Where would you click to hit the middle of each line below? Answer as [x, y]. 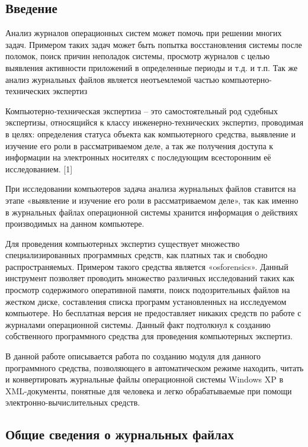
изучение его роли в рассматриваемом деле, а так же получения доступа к [139, 145]
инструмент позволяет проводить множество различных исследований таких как [150, 278]
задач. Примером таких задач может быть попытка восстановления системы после [154, 44]
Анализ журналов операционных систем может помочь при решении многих [144, 33]
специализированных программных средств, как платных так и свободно [137, 255]
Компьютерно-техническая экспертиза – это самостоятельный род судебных [142, 110]
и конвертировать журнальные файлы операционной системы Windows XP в [145, 379]
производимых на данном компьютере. [75, 223]
